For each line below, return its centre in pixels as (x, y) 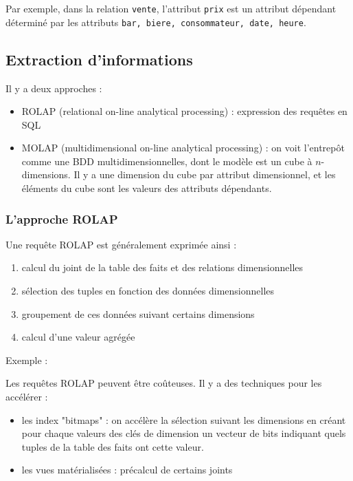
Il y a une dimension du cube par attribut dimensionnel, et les (205, 174)
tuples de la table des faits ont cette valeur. (113, 446)
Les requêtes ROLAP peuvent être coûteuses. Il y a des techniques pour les (164, 383)
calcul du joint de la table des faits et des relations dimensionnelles (162, 267)
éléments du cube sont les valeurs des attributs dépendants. (147, 188)
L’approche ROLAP (62, 218)
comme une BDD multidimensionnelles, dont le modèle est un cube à (167, 161)
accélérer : (27, 397)
